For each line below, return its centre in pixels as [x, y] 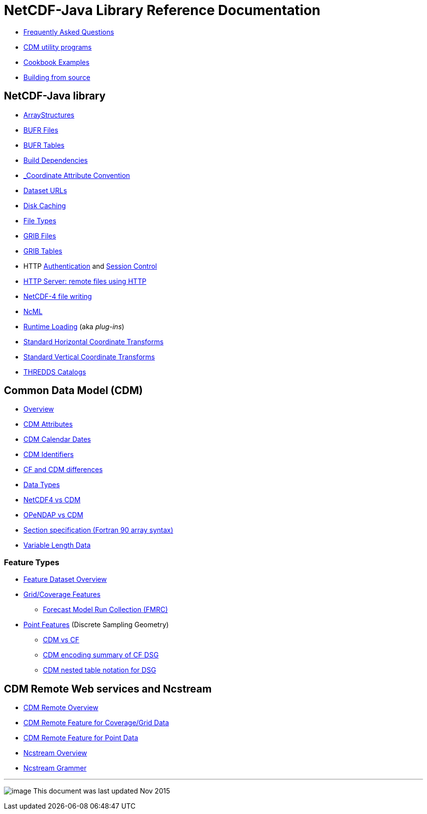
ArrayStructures [49, 115]
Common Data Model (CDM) [73, 391]
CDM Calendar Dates [57, 439]
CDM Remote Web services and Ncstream [108, 689]
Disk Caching [45, 205]
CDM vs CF [61, 640]
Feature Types [32, 562]
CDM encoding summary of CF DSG [101, 655]
